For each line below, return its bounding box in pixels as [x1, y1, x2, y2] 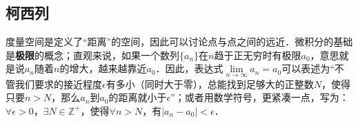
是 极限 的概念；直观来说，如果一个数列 [6, 47, 179, 62]
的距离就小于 [108, 90, 167, 104]
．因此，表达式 [155, 61, 223, 76]
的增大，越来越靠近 [59, 61, 147, 76]
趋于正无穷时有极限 [214, 47, 301, 62]
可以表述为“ [281, 61, 335, 76]
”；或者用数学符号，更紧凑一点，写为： [170, 90, 349, 104]
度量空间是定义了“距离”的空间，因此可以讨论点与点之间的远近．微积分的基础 [6, 34, 353, 49]
